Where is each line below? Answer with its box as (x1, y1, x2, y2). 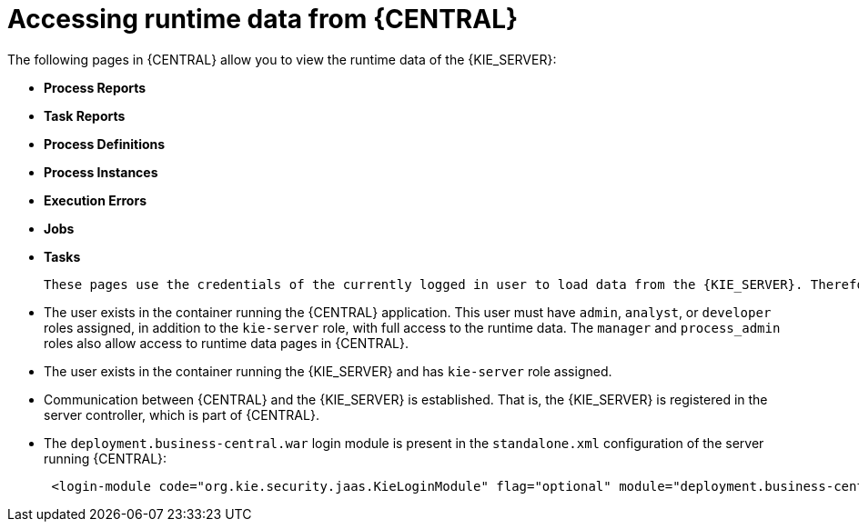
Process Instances (44, 164, 158, 180)
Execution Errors (44, 192, 147, 208)
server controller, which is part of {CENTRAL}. (44, 406, 319, 423)
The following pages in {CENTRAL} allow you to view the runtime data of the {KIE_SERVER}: (7, 51, 557, 67)
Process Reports (44, 79, 147, 95)
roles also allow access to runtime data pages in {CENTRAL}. (44, 334, 409, 351)
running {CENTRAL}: (44, 450, 167, 466)
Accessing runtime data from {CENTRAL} (7, 4, 519, 35)
